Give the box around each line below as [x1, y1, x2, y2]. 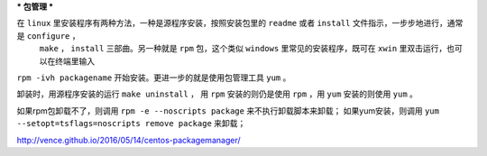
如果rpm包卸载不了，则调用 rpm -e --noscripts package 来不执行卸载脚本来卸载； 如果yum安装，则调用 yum [16, 105, 439, 116]
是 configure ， [16, 30, 80, 41]
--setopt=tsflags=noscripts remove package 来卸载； [16, 118, 246, 129]
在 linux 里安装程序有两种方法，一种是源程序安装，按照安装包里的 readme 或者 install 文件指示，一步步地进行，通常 [16, 18, 464, 29]
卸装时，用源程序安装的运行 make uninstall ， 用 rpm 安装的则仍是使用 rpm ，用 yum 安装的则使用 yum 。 [16, 88, 418, 99]
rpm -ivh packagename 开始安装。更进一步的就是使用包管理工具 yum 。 [16, 72, 291, 83]
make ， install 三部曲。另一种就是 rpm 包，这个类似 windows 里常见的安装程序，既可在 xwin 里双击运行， [39, 43, 447, 54]
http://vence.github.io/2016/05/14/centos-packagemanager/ [16, 134, 241, 145]
